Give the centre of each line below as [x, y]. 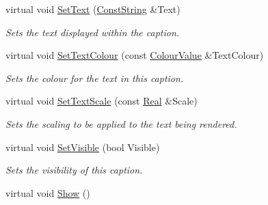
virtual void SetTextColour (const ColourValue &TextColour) [135, 55]
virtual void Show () [48, 192]
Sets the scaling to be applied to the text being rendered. [121, 123]
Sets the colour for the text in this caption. [95, 78]
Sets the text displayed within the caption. [93, 32]
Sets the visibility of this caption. [74, 170]
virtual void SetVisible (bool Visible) [83, 147]
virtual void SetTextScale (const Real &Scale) [102, 101]
